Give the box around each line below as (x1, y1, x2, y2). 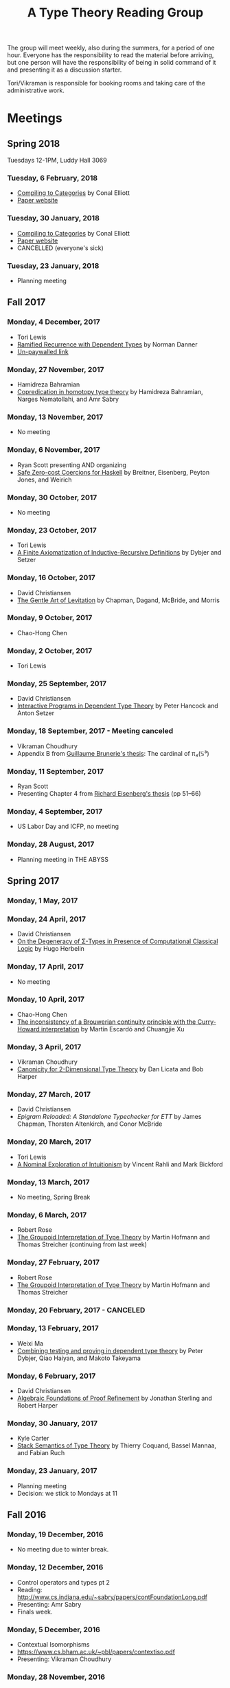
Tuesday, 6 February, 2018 (7, 174, 98, 183)
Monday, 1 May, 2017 (7, 896, 78, 905)
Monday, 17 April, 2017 (7, 962, 84, 971)
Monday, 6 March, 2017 (7, 1210, 87, 1219)
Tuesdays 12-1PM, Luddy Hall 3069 (7, 156, 108, 165)
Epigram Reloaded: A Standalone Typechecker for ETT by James (16, 1113, 202, 1121)
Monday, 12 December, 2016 (7, 1563, 104, 1572)
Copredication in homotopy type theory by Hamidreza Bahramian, (16, 388, 204, 396)
